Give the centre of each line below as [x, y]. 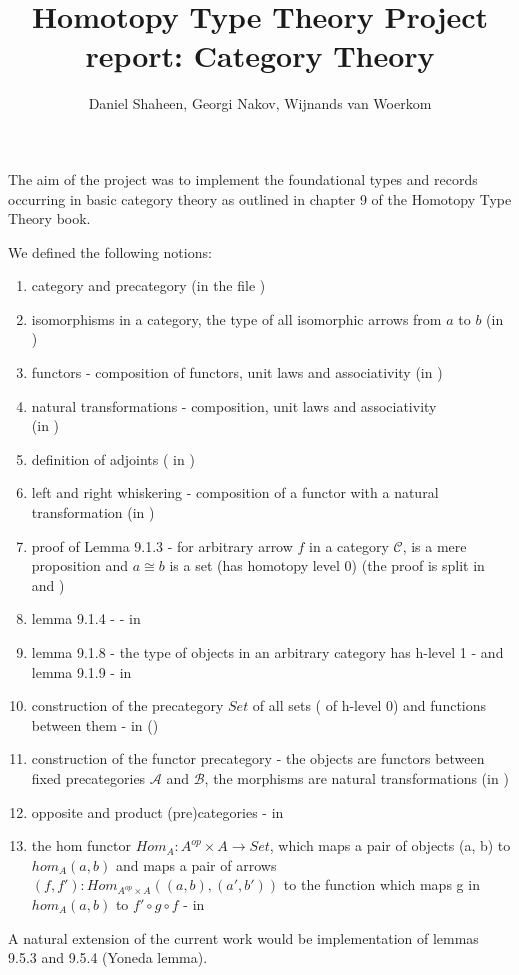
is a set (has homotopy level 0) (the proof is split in [327, 565]
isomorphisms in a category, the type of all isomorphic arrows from [236, 318]
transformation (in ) [93, 512]
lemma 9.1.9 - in [81, 671]
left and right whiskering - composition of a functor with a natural [235, 492]
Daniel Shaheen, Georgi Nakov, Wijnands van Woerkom [260, 103]
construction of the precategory [127, 705]
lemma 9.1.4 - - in [86, 618]
